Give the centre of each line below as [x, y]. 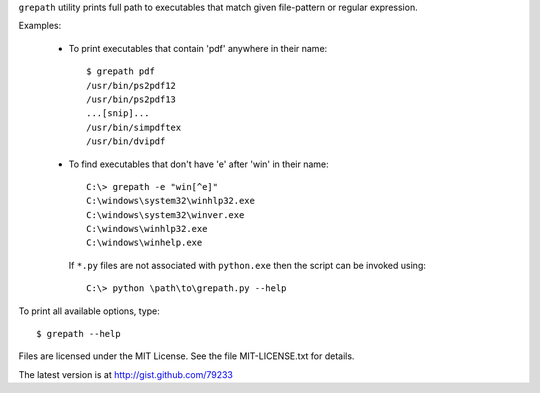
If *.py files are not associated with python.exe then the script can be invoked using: [247, 265]
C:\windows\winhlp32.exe [147, 229]
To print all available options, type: [89, 311]
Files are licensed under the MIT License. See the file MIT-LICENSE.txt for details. [186, 356]
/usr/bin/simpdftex [134, 127]
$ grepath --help [78, 334]
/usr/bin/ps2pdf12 [131, 85]
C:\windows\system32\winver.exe [165, 214]
